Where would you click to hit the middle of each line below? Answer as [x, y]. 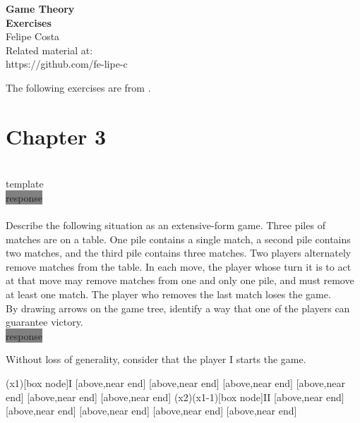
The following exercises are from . [78, 87]
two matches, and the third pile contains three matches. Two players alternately [179, 253]
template [25, 184]
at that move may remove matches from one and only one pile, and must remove [180, 280]
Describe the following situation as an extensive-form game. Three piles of [166, 225]
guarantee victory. [44, 322]
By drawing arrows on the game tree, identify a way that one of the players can [178, 308]
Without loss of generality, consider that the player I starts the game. [156, 359]
